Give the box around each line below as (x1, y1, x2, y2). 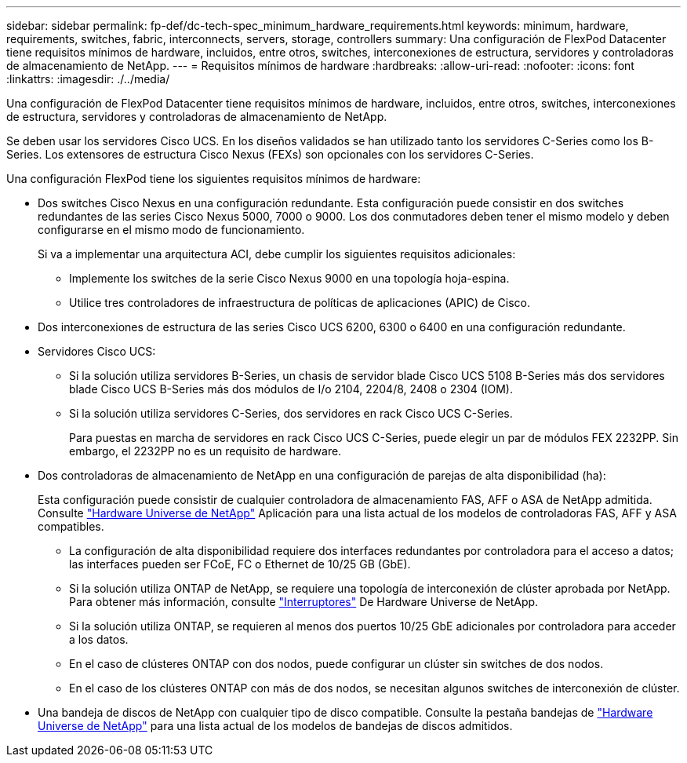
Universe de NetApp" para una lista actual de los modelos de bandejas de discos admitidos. (38, 719, 513, 732)
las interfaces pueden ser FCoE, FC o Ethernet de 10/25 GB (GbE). (69, 557, 411, 571)
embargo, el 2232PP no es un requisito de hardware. (69, 444, 342, 458)
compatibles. (38, 520, 104, 533)
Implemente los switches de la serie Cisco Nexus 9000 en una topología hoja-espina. (69, 272, 510, 285)
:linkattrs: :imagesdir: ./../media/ (6, 72, 170, 86)
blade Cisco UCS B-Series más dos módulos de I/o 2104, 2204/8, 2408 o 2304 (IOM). (69, 382, 514, 396)
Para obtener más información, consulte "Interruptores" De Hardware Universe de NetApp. (69, 595, 539, 608)
